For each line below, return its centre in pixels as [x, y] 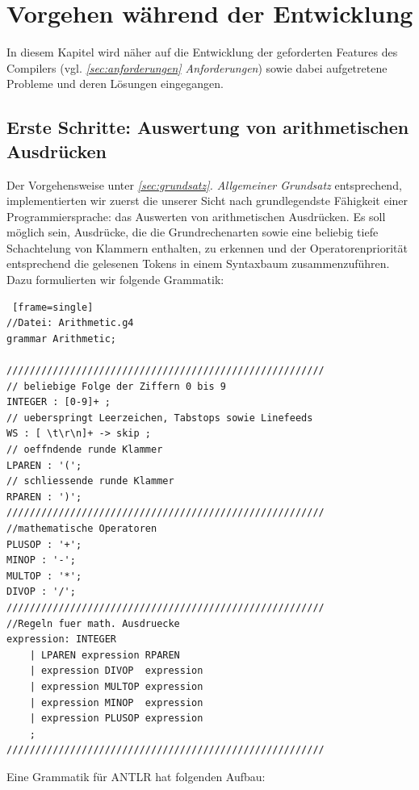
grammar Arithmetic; [62, 339]
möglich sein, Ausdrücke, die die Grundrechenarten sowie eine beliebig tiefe [193, 232]
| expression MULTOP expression [116, 686]
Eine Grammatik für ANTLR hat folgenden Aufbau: [136, 776]
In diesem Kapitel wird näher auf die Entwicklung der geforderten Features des [202, 52]
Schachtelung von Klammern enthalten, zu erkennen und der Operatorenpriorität [207, 247]
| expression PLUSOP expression [116, 719]
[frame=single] [53, 307]
